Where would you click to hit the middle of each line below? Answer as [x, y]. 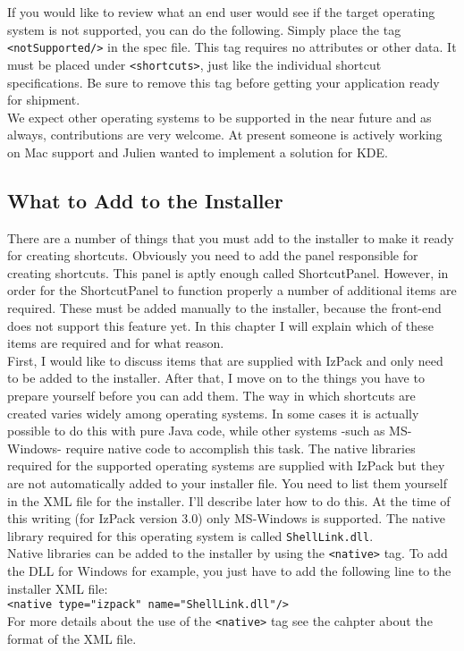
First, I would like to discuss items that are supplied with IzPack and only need [225, 360]
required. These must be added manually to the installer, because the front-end [224, 308]
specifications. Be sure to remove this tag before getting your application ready [224, 82]
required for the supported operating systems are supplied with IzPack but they [226, 465]
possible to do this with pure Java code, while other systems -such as [196, 431]
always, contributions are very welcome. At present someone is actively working [225, 135]
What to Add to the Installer [145, 200]
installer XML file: [58, 588]
